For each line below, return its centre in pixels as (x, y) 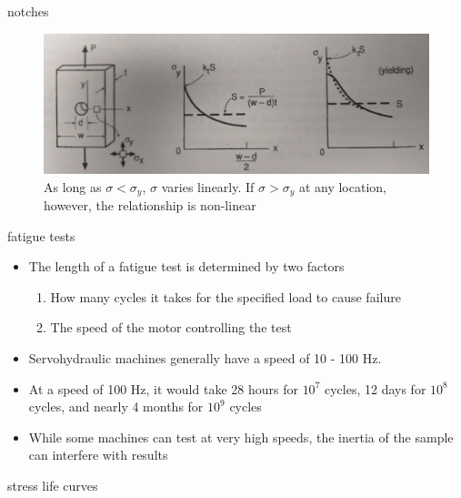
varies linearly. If (208, 186)
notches (28, 11)
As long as (73, 186)
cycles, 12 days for (375, 388)
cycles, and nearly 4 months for (116, 407)
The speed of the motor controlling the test (171, 327)
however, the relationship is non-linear (150, 205)
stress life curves (53, 486)
